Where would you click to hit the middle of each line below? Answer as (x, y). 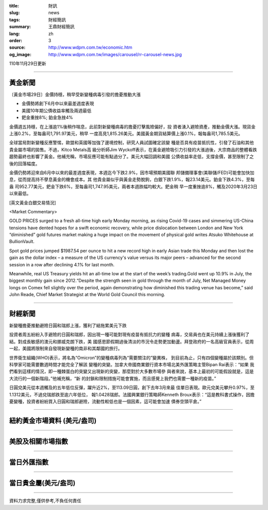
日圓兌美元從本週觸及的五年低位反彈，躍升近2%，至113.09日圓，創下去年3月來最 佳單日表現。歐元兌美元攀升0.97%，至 (132, 387)
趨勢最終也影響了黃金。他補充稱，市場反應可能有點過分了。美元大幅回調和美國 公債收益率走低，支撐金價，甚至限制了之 (132, 157)
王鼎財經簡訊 (61, 27)
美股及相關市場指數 (38, 441)
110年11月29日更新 (28, 64)
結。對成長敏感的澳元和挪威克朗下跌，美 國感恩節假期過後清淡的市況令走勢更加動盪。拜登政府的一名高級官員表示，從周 (132, 341)
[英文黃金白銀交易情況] (33, 202)
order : (16, 40)
